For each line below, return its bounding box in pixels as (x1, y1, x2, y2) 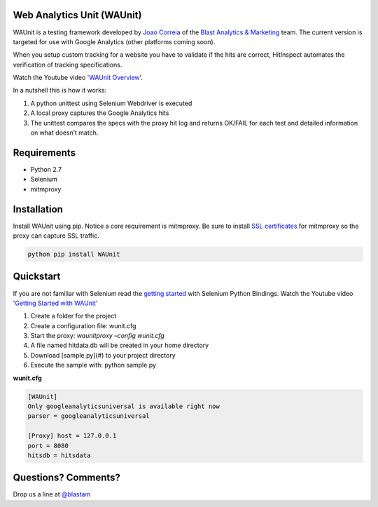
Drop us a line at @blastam (13, 490, 91, 499)
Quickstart (13, 271, 61, 283)
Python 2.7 (30, 165, 62, 173)
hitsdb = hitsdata (27, 451, 91, 459)
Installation (13, 203, 63, 215)
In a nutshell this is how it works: (13, 86, 107, 95)
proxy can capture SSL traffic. (13, 231, 99, 240)
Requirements (13, 147, 76, 158)
